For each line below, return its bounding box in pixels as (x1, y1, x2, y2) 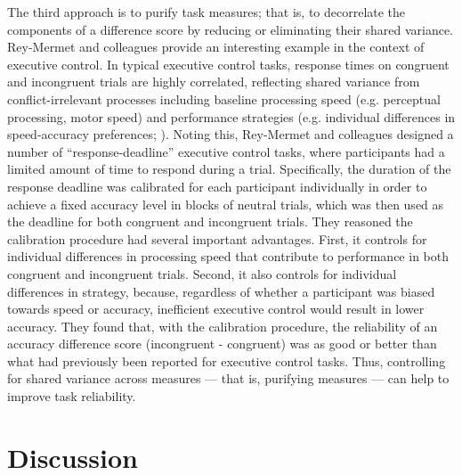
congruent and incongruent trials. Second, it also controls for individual (7, 264, 397, 283)
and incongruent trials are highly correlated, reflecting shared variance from (7, 72, 420, 91)
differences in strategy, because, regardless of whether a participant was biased (7, 282, 435, 300)
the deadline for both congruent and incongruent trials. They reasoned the (7, 212, 413, 231)
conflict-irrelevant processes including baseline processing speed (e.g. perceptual (7, 89, 441, 108)
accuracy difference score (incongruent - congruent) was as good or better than (7, 334, 437, 353)
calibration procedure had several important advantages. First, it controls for (7, 229, 427, 248)
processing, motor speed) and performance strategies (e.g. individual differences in (7, 107, 456, 126)
